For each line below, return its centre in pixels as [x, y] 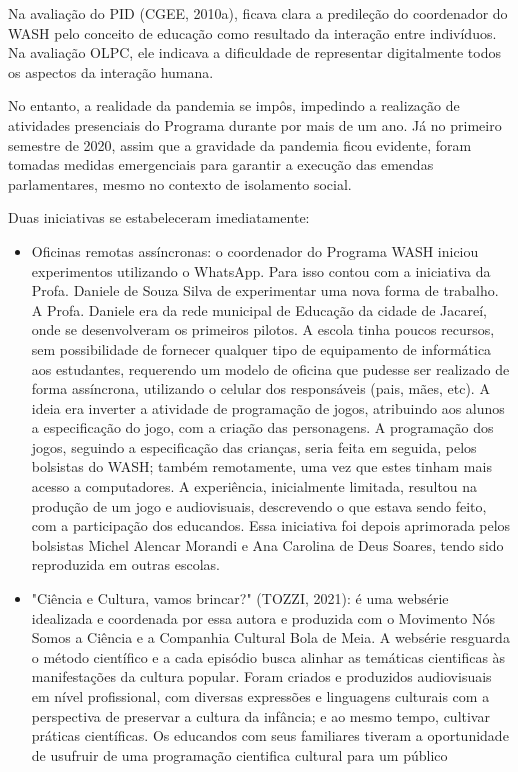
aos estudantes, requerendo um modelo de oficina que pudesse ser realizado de [270, 368]
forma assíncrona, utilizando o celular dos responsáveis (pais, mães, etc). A [260, 388]
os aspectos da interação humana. [111, 71]
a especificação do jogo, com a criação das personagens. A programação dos [262, 427]
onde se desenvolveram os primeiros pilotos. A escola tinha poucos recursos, [263, 329]
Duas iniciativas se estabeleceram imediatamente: [159, 217]
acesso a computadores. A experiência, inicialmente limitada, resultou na [254, 486]
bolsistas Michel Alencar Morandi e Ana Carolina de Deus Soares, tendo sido [267, 544]
